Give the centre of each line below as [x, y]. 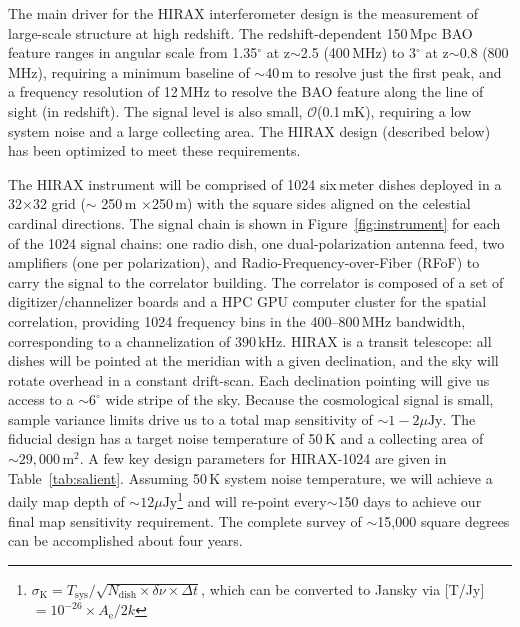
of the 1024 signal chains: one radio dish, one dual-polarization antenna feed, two [256, 242]
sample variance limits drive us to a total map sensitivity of [190, 418]
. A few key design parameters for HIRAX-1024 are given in [263, 458]
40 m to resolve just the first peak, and [383, 71]
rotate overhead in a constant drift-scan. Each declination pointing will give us [249, 379]
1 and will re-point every [252, 499]
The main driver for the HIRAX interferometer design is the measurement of [243, 13]
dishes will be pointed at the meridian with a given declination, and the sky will [253, 360]
